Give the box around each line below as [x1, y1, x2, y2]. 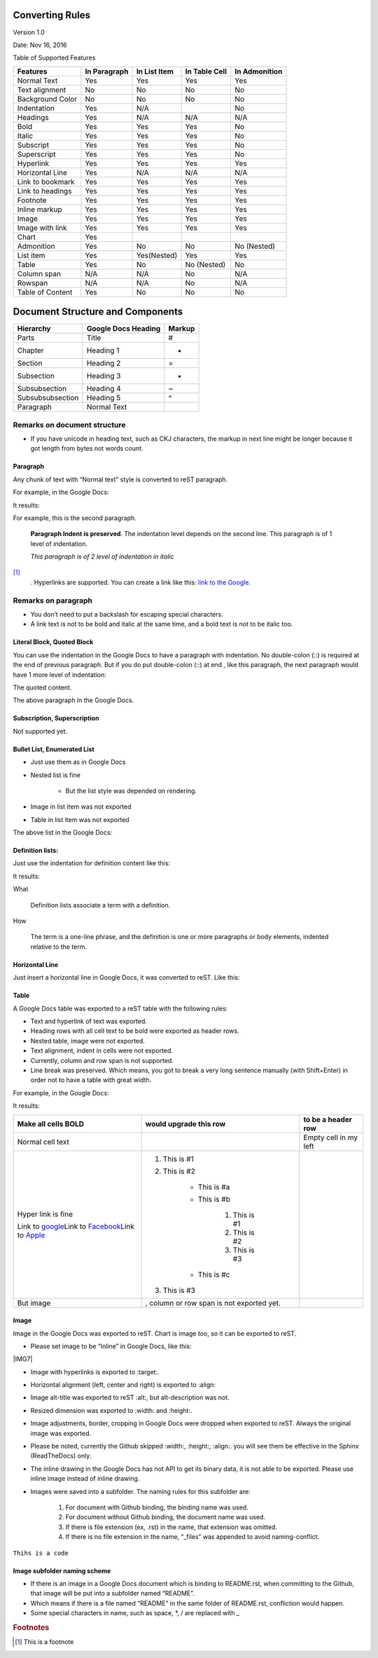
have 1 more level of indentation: [13, 670, 106, 679]
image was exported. [30, 1429, 92, 1437]
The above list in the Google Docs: [13, 828, 113, 837]
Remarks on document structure [13, 420, 126, 430]
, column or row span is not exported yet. [145, 1298, 281, 1308]
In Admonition [234, 67, 283, 76]
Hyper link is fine [17, 1209, 73, 1219]
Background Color [17, 94, 77, 104]
